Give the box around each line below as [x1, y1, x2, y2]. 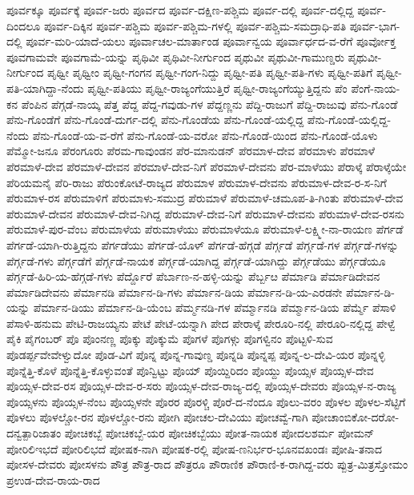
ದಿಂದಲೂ [6, 17, 41, 34]
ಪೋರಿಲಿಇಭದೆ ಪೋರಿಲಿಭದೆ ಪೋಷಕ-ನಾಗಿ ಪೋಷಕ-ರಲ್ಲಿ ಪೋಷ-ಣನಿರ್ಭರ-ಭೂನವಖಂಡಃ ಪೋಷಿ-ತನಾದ [6, 440, 382, 457]
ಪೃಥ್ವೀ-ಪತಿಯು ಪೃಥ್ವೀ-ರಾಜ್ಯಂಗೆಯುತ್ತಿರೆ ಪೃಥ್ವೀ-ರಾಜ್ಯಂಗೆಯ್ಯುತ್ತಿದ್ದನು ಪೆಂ [87, 79, 348, 96]
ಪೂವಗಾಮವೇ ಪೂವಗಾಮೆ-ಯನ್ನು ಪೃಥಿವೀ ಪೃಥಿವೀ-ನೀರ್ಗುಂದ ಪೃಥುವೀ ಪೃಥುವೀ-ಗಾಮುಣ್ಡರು [6, 48, 344, 65]
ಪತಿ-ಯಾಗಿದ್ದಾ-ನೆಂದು [6, 79, 84, 96]
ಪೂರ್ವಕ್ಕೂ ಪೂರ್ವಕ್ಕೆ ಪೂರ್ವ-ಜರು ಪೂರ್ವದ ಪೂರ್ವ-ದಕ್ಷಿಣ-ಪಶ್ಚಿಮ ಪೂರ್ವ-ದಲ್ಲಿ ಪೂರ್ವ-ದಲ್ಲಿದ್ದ [6, 2, 354, 18]
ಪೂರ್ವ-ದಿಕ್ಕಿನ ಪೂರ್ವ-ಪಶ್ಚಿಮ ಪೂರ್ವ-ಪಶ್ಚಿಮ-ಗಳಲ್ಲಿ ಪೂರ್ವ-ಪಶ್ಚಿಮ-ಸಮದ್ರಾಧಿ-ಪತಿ [43, 17, 347, 34]
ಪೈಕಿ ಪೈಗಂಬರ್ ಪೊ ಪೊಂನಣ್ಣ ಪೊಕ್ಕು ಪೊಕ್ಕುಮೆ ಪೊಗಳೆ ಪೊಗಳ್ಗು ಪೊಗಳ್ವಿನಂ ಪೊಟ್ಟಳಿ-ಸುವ [6, 330, 333, 347]
